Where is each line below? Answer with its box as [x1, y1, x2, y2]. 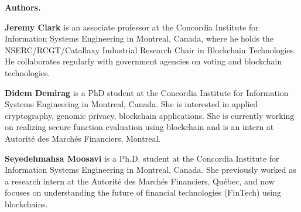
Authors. [5, 1, 41, 13]
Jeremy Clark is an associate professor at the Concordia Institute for [5, 20, 259, 33]
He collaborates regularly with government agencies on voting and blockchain [5, 55, 282, 67]
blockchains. [5, 197, 48, 210]
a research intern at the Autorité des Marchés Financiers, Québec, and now [5, 175, 275, 187]
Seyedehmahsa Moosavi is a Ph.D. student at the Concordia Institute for [5, 152, 279, 164]
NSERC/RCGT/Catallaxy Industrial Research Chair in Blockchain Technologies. [5, 43, 296, 56]
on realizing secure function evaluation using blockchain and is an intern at [5, 121, 274, 133]
